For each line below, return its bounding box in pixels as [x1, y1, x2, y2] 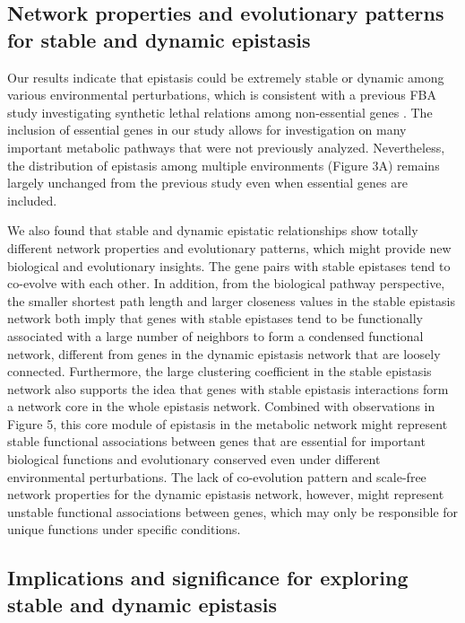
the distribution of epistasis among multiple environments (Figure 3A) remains [7, 155, 440, 174]
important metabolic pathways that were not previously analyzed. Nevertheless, [7, 137, 445, 156]
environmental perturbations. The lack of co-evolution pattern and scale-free [7, 467, 426, 486]
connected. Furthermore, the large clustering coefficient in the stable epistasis [7, 362, 432, 381]
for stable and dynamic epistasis [7, 25, 311, 53]
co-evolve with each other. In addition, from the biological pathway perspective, [7, 274, 445, 293]
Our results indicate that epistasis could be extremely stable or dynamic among [7, 67, 444, 86]
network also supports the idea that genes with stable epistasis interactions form [7, 379, 449, 398]
